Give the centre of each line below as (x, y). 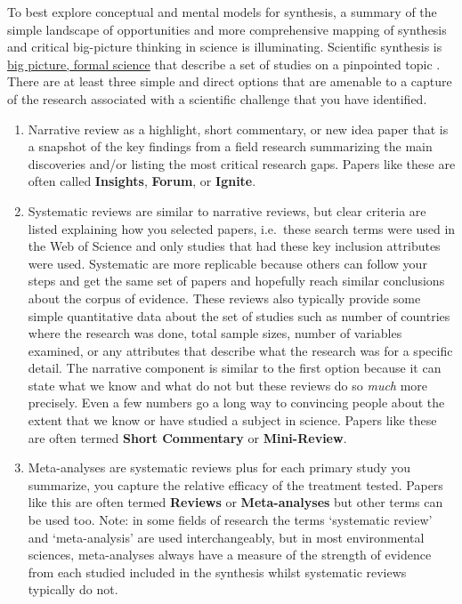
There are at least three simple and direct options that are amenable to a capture (230, 81)
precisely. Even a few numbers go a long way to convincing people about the (236, 403)
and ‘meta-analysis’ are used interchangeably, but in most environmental (226, 537)
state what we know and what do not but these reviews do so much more (228, 385)
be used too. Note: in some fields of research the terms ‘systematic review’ (230, 520)
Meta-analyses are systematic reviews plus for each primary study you (219, 467)
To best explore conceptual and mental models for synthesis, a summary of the (222, 12)
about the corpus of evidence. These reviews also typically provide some (224, 298)
